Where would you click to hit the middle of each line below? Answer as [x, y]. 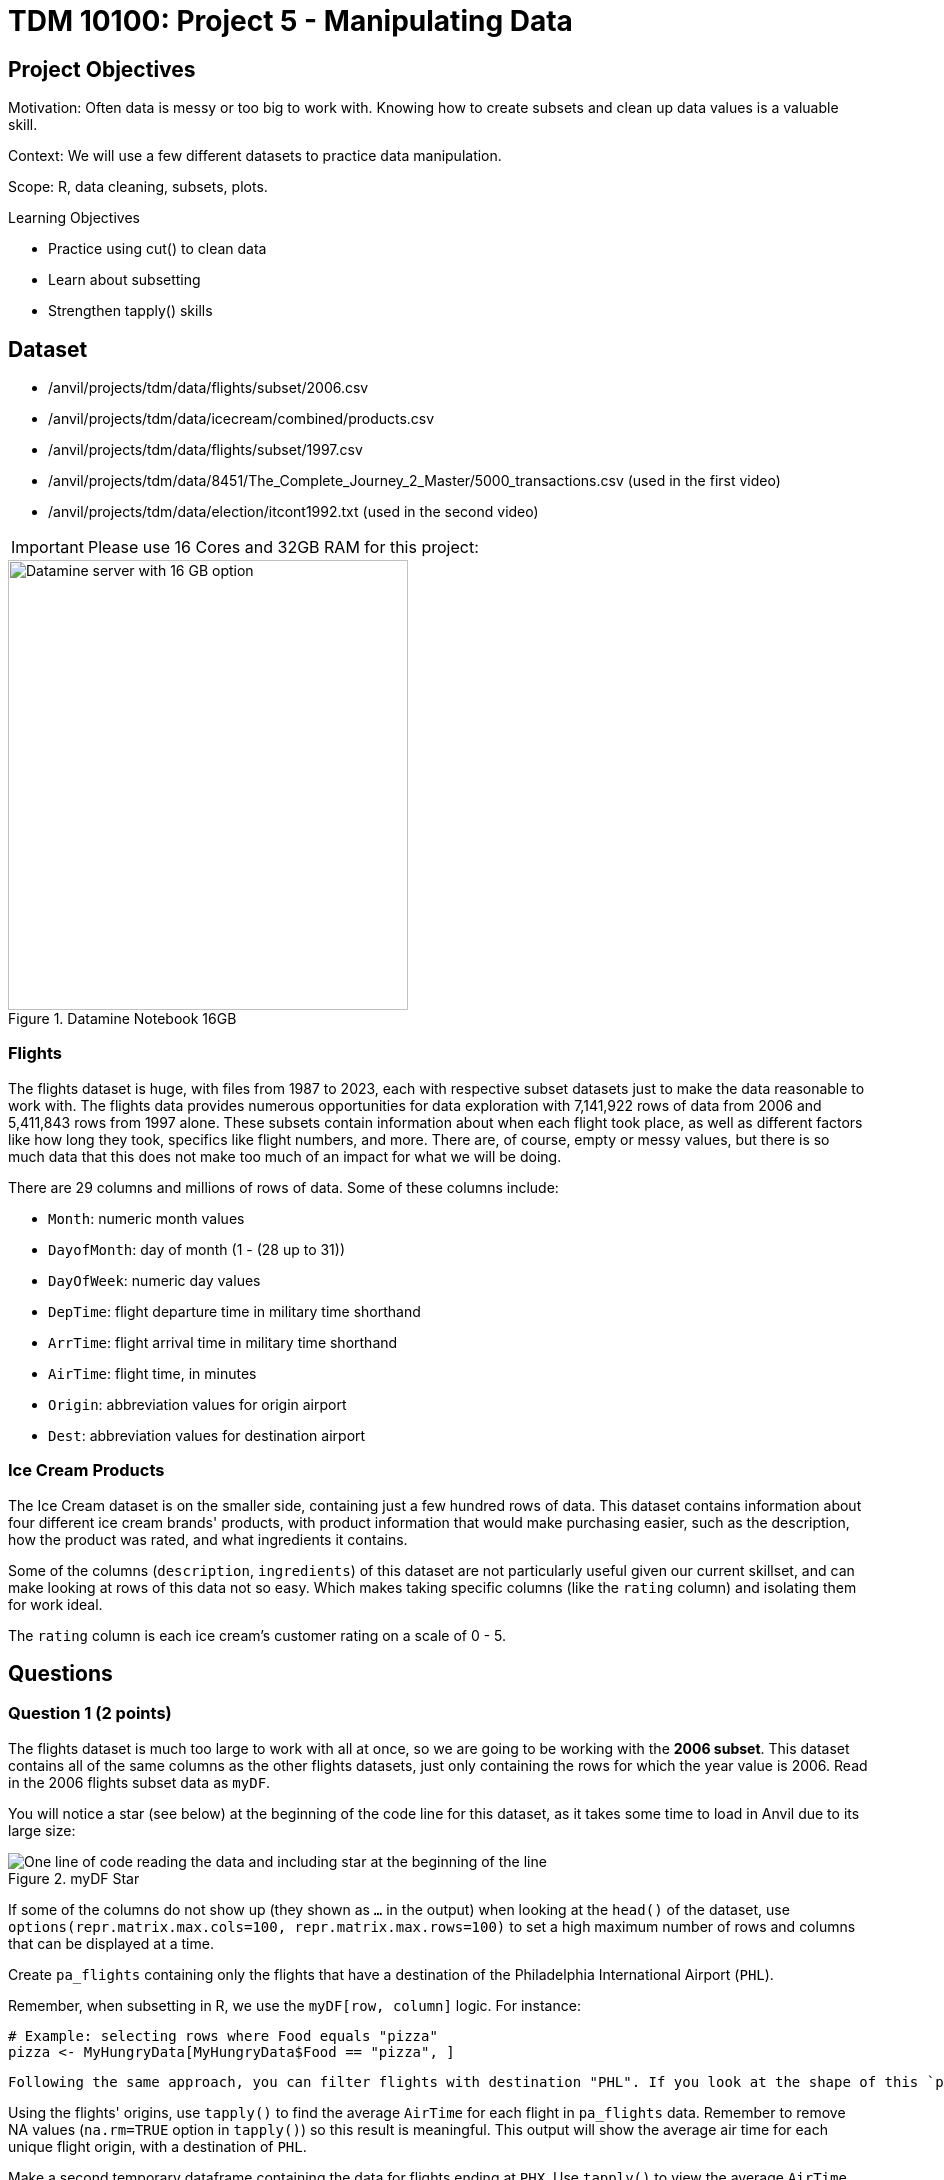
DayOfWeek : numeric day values [154, 1280]
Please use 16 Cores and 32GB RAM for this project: [283, 547]
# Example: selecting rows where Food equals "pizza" [223, 2035]
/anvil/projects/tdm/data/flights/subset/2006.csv [208, 388]
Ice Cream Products [86, 1470]
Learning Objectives [74, 218]
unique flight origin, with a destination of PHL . [157, 2146]
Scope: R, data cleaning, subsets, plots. [138, 187]
